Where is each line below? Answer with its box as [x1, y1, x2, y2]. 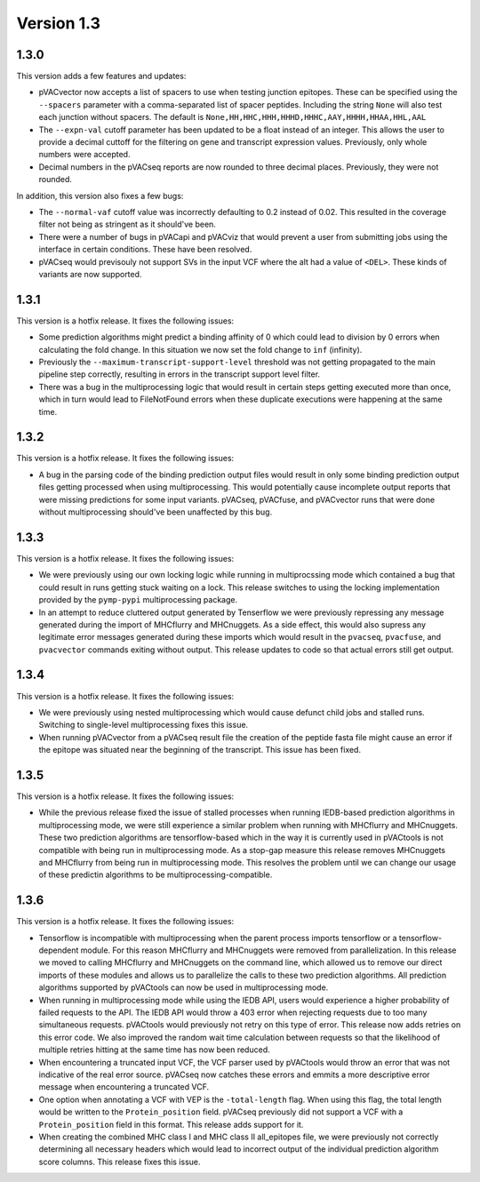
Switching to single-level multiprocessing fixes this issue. [38, 720, 249, 731]
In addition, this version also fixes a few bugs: [16, 190, 184, 201]
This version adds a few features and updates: [16, 71, 187, 82]
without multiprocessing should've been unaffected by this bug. [38, 507, 273, 517]
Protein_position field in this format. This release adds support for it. [38, 1119, 304, 1130]
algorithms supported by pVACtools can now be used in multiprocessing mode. [38, 982, 329, 993]
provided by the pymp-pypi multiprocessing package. [38, 595, 238, 605]
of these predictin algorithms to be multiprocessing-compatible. [38, 869, 273, 880]
